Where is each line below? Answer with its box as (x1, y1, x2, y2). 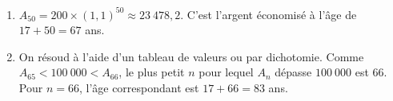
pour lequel (199, 64, 254, 80)
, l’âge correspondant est (78, 79, 199, 95)
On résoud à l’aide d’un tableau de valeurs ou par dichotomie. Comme (18, 48, 364, 64)
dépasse (275, 64, 312, 80)
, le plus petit (118, 64, 185, 80)
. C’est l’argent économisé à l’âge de (180, 6, 357, 22)
